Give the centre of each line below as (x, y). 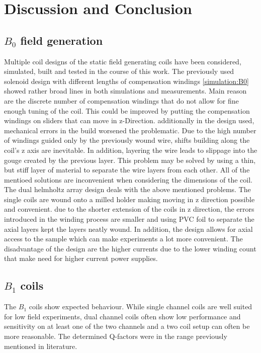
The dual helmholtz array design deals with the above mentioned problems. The (127, 189)
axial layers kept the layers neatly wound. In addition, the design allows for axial (128, 229)
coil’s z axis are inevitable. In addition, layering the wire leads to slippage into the (131, 150)
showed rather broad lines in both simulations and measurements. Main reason (125, 91)
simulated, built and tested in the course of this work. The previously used (119, 71)
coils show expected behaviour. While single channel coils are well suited (141, 306)
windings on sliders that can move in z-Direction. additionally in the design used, (129, 120)
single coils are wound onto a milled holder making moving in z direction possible (129, 199)
